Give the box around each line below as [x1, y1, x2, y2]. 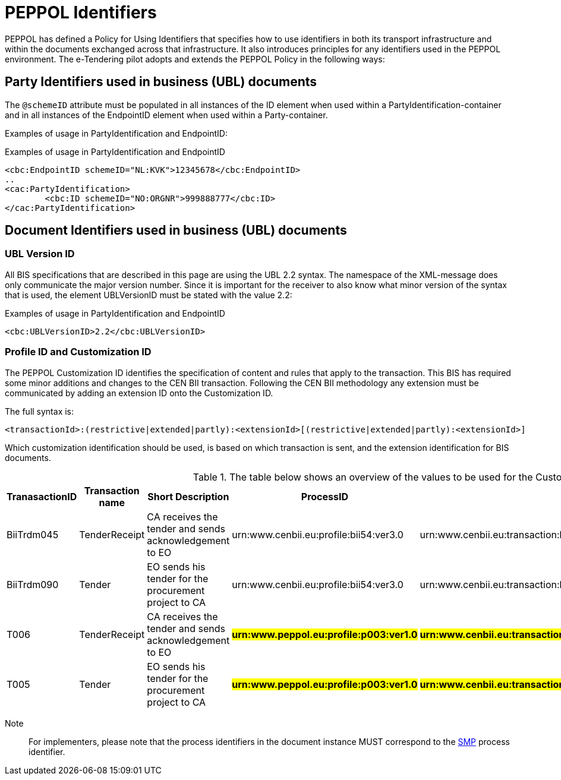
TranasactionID [7, 490, 77, 503]
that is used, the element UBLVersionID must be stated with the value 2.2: [5, 289, 292, 300]
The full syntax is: [5, 406, 74, 416]
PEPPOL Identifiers [5, 2, 157, 23]
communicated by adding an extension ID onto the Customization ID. [5, 387, 273, 398]
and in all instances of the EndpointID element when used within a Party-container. [5, 109, 328, 120]
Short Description [147, 490, 229, 503]
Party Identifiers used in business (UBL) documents [5, 74, 317, 90]
